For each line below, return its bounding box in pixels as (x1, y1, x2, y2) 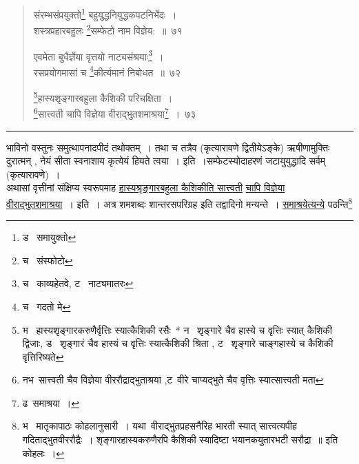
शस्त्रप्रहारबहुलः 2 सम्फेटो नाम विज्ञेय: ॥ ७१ (33, 21, 183, 37)
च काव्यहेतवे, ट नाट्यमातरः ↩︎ (22, 276, 134, 291)
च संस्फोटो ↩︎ (22, 253, 73, 267)
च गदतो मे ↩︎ (22, 299, 71, 313)
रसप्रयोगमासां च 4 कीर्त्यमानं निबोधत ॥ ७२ (33, 63, 181, 79)
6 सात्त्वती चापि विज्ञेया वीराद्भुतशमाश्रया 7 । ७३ (33, 105, 196, 120)
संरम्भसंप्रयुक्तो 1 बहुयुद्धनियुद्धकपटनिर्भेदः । (33, 6, 177, 21)
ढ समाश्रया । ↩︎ (22, 395, 80, 410)
